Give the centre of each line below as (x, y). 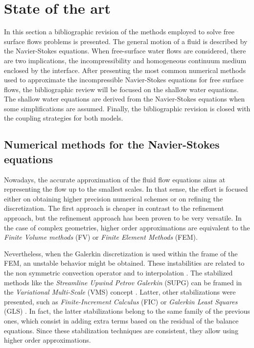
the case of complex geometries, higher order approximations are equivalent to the (127, 227)
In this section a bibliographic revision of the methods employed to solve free (119, 32)
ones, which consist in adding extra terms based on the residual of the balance (121, 320)
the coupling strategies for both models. (64, 118)
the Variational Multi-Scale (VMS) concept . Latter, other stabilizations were (120, 292)
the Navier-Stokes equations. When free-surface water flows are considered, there (125, 51)
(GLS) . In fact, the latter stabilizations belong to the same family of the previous (127, 311)
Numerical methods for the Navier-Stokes (112, 144)
